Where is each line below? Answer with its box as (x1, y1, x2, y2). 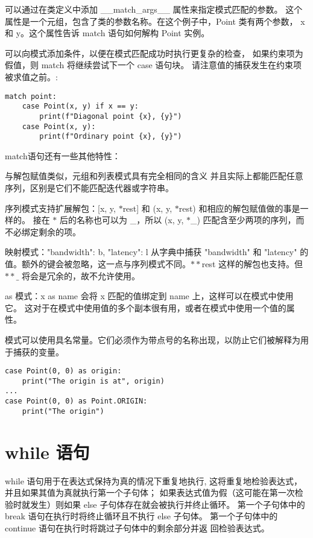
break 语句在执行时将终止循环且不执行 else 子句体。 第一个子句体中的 (5, 510, 278, 522)
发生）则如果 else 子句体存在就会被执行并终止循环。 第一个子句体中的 (30, 498, 305, 510)
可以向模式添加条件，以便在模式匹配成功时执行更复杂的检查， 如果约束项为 (5, 46, 303, 59)
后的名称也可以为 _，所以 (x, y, (59, 214, 184, 226)
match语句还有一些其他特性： (5, 149, 121, 162)
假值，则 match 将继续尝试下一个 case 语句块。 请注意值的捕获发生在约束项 (5, 59, 302, 71)
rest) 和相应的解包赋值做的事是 (179, 201, 300, 214)
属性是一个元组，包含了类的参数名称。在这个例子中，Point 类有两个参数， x (5, 14, 305, 27)
